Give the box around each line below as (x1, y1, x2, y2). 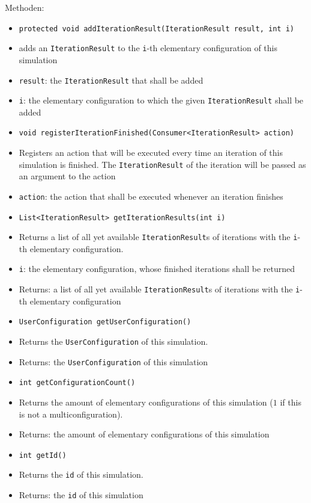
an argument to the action (19, 170, 116, 182)
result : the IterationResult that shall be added (19, 73, 204, 86)
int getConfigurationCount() (19, 378, 136, 387)
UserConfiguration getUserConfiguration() (19, 318, 192, 327)
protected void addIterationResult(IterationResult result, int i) (19, 24, 294, 33)
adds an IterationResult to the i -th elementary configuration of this (19, 42, 278, 54)
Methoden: (5, 1, 44, 13)
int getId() (19, 451, 67, 460)
